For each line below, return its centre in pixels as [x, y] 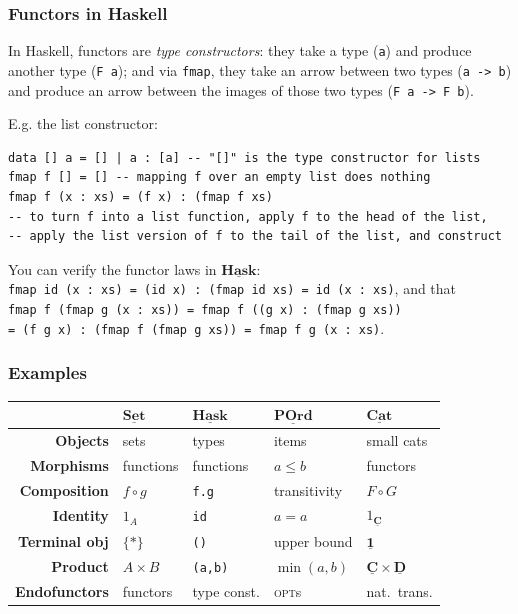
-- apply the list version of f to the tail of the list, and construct [255, 236]
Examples [47, 372]
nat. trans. [399, 590]
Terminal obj [63, 540]
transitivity [308, 489]
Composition [64, 489]
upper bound [313, 540]
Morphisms [69, 464]
